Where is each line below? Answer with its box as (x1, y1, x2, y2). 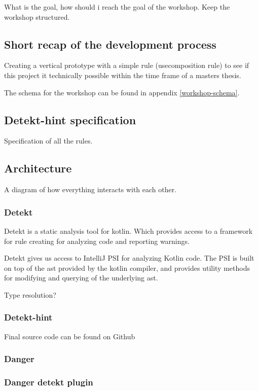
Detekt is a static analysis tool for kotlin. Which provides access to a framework (4, 225, 253, 236)
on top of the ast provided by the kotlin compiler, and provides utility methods (4, 262, 250, 273)
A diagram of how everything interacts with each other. (4, 184, 177, 195)
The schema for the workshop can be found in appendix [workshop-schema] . (4, 87, 240, 97)
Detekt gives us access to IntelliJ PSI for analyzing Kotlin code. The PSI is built (4, 253, 254, 263)
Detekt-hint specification (4, 112, 136, 127)
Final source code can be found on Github (4, 331, 135, 341)
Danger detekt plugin (4, 376, 93, 388)
